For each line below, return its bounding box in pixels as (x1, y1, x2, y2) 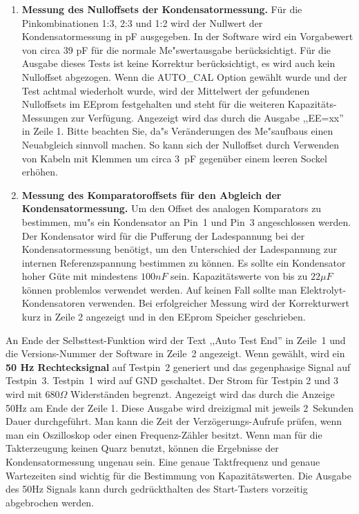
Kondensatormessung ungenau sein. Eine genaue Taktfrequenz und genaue (6, 455, 320, 468)
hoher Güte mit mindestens (21, 269, 138, 283)
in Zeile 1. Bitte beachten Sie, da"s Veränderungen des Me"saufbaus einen (21, 124, 333, 138)
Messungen (21, 110, 68, 124)
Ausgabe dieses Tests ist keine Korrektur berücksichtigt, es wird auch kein (21, 56, 336, 70)
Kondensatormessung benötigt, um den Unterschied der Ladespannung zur (21, 242, 338, 256)
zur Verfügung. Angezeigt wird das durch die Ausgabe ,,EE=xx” (71, 110, 344, 124)
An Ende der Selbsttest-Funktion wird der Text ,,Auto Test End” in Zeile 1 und (6, 332, 346, 347)
